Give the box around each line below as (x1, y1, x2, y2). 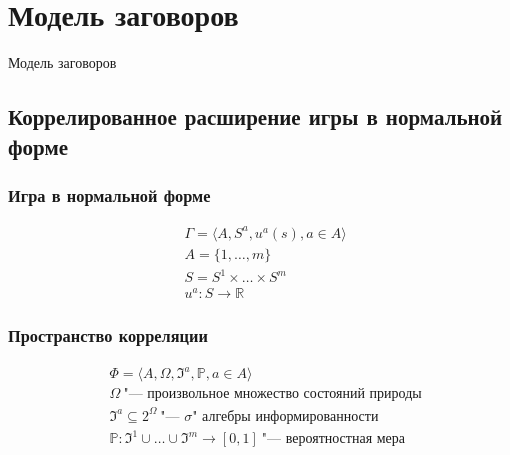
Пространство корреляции (8, 323, 208, 348)
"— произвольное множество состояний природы (123, 387, 422, 402)
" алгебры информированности (192, 409, 379, 424)
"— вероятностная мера (261, 432, 406, 447)
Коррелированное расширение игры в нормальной (8, 101, 503, 132)
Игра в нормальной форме (8, 182, 211, 207)
